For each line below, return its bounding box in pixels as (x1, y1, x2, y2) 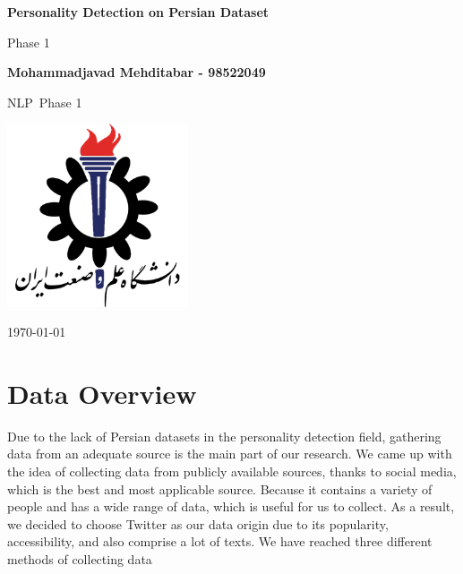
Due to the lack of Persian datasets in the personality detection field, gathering (7, 426, 442, 445)
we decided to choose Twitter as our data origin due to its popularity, (7, 514, 389, 533)
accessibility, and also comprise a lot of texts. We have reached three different (7, 532, 433, 551)
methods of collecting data (7, 550, 152, 568)
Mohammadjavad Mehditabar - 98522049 (7, 63, 266, 81)
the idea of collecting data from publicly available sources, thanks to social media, (7, 462, 457, 481)
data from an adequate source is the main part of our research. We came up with (7, 444, 452, 463)
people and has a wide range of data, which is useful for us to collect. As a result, (7, 497, 455, 516)
